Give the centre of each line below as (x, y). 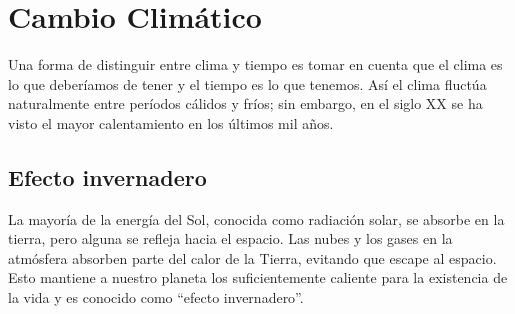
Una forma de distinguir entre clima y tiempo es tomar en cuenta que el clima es (255, 64)
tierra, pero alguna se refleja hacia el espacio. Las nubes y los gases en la (230, 238)
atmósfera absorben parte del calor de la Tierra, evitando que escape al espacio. (252, 257)
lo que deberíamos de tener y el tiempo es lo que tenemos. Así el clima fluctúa (247, 83)
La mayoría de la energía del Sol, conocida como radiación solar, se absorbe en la (256, 218)
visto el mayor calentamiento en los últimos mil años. (171, 122)
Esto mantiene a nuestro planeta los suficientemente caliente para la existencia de (258, 277)
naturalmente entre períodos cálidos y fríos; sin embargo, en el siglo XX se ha (245, 103)
